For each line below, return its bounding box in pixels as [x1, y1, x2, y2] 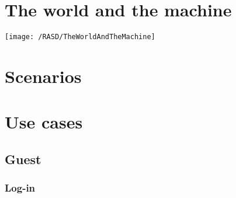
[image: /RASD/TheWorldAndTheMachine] [5, 33, 155, 41]
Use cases [5, 110, 83, 134]
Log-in [5, 180, 36, 195]
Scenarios [5, 64, 82, 88]
